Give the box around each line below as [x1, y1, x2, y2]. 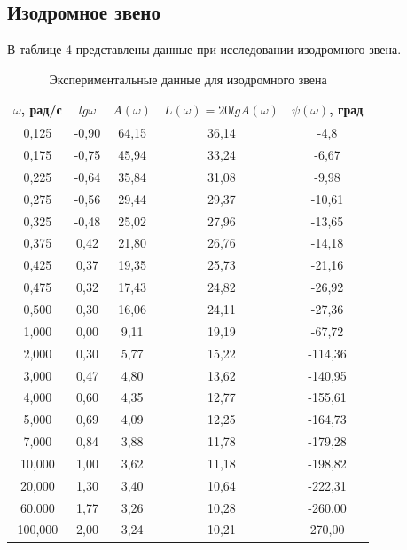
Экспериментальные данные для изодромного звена [49, 69, 327, 88]
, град [329, 100, 364, 119]
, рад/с [20, 100, 62, 119]
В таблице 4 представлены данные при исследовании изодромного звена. [7, 40, 402, 59]
